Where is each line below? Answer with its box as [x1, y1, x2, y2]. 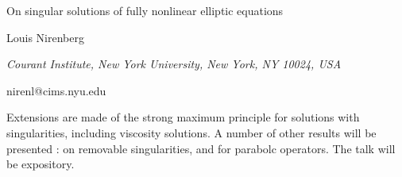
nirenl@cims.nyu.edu [6, 82, 106, 98]
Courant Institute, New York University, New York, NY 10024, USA [6, 56, 342, 72]
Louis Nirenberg [6, 29, 84, 45]
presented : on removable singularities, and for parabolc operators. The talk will [6, 140, 396, 156]
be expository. [6, 156, 75, 172]
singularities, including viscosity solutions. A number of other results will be [6, 124, 377, 140]
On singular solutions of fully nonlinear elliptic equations [6, 2, 284, 18]
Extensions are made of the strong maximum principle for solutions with [6, 109, 360, 125]
